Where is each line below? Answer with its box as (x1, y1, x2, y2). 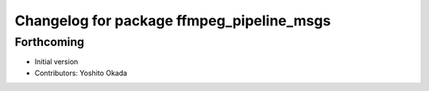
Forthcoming (14, 35, 85, 49)
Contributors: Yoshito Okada (34, 68, 127, 78)
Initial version (34, 57, 79, 66)
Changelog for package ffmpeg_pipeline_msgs (14, 12, 331, 29)
